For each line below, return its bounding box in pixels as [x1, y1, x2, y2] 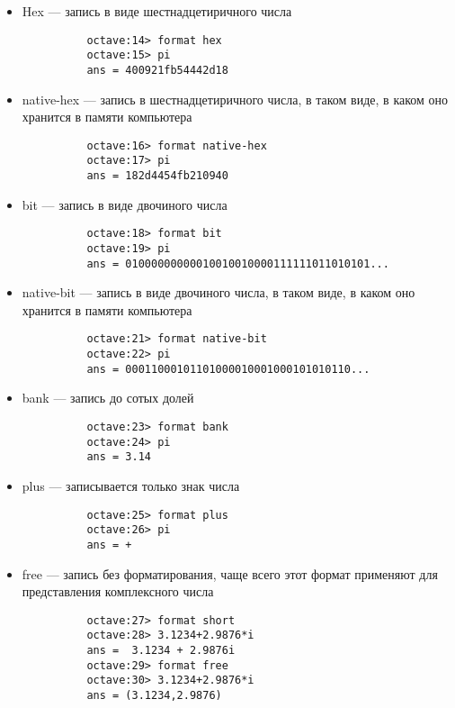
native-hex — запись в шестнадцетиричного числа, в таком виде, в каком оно [22, 89, 449, 108]
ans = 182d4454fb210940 [86, 169, 228, 183]
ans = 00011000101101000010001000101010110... [86, 362, 370, 376]
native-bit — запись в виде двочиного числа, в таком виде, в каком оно [22, 283, 415, 302]
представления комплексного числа [22, 582, 214, 601]
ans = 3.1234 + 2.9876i [86, 644, 236, 658]
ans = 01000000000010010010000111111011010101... [86, 257, 389, 270]
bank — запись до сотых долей [22, 388, 194, 407]
